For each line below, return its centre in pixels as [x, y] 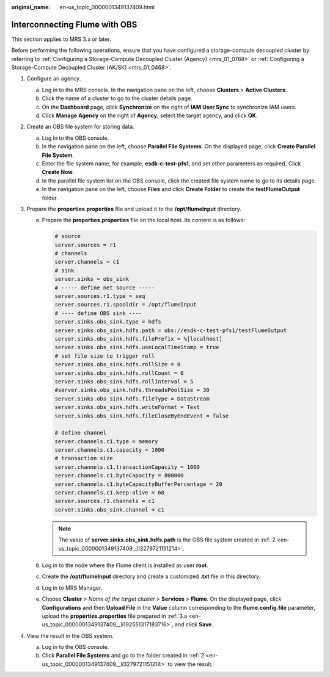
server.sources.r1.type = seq [100, 296]
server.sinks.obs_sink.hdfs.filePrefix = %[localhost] [138, 339]
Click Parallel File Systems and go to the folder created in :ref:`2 [123, 656]
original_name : [31, 7]
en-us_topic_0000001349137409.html [107, 7]
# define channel [81, 433]
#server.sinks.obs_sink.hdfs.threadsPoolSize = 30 [132, 390]
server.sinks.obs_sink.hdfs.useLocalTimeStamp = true [137, 347]
